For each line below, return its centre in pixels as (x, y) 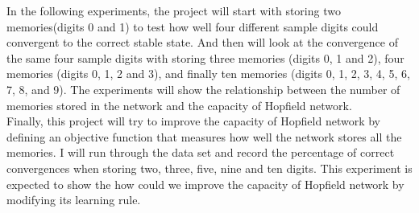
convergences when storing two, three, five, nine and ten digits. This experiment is (209, 168)
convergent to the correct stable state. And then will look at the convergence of (202, 42)
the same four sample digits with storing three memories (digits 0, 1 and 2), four (205, 57)
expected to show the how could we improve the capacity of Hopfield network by (205, 184)
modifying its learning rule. (74, 200)
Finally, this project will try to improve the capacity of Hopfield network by (194, 121)
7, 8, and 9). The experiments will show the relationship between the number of (203, 89)
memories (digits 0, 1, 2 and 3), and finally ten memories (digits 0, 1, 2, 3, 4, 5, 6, (208, 74)
